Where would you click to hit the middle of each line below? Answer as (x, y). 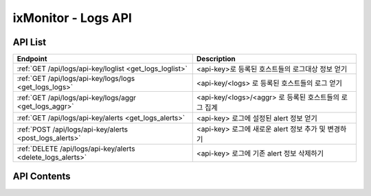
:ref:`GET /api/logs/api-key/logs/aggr (77, 98)
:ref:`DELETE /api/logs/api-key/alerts (76, 149)
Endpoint (32, 59)
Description (216, 59)
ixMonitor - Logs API (72, 18)
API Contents (42, 176)
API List (30, 42)
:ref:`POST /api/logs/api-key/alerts (72, 130)
